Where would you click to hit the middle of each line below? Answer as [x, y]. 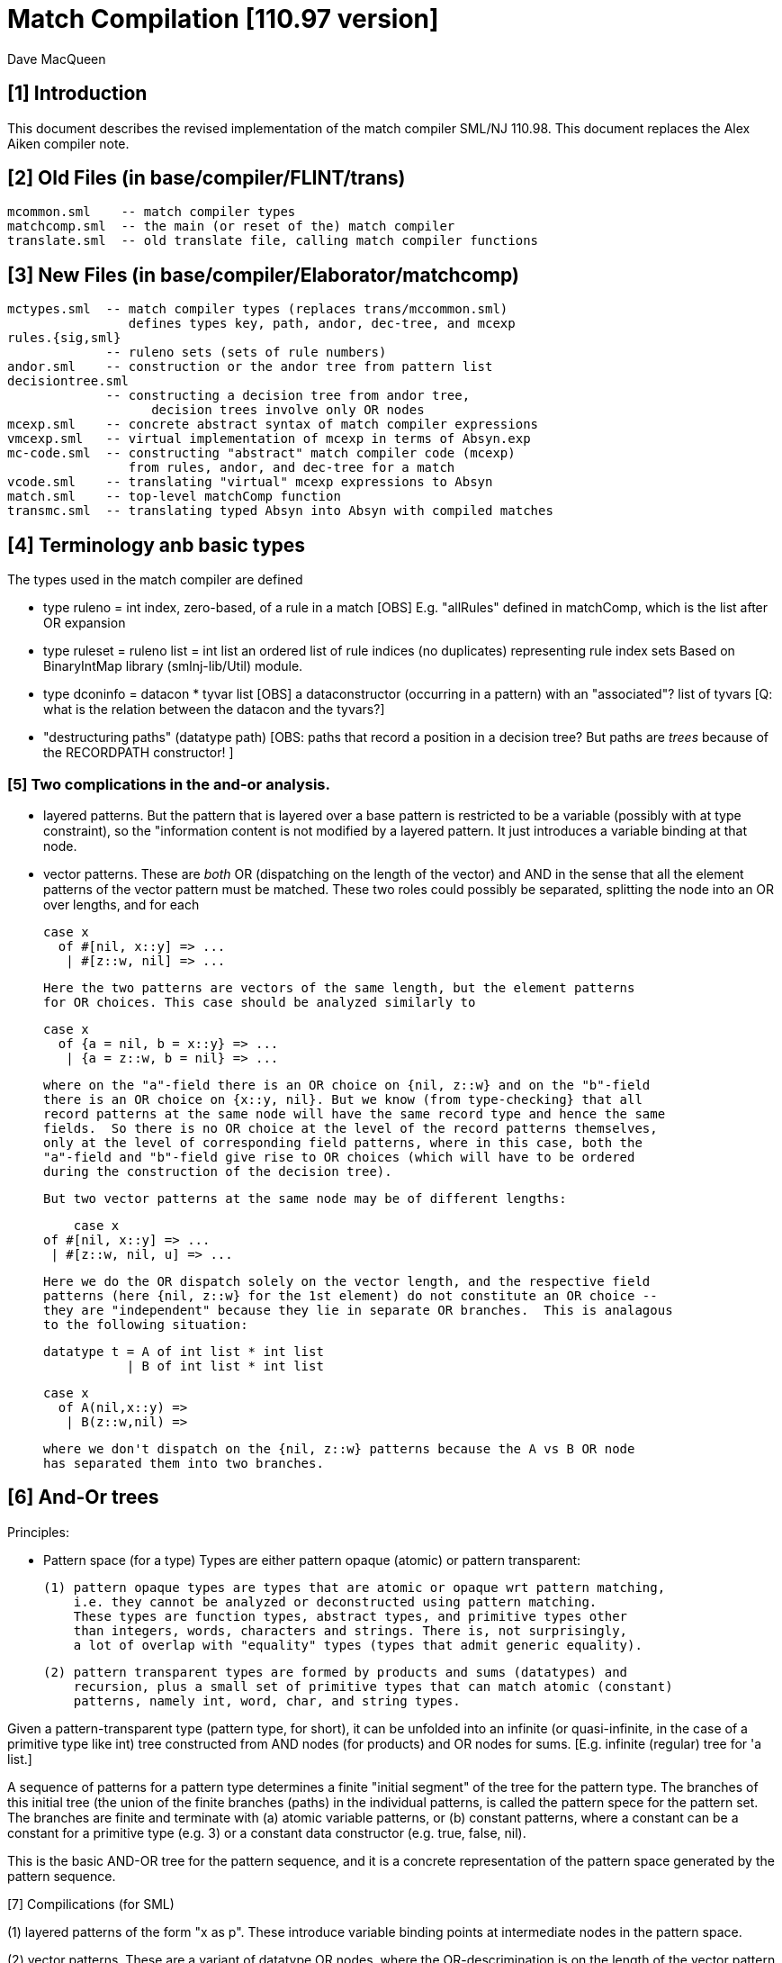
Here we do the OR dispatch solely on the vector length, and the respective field [347, 1281]
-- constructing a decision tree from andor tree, [288, 396]
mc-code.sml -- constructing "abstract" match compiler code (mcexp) [261, 453]
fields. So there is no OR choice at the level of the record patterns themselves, [351, 1128]
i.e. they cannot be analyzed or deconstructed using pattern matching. [335, 1601]
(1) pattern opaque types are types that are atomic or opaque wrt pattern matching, [355, 1587]
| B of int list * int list [225, 1366]
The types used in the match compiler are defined [155, 580]
